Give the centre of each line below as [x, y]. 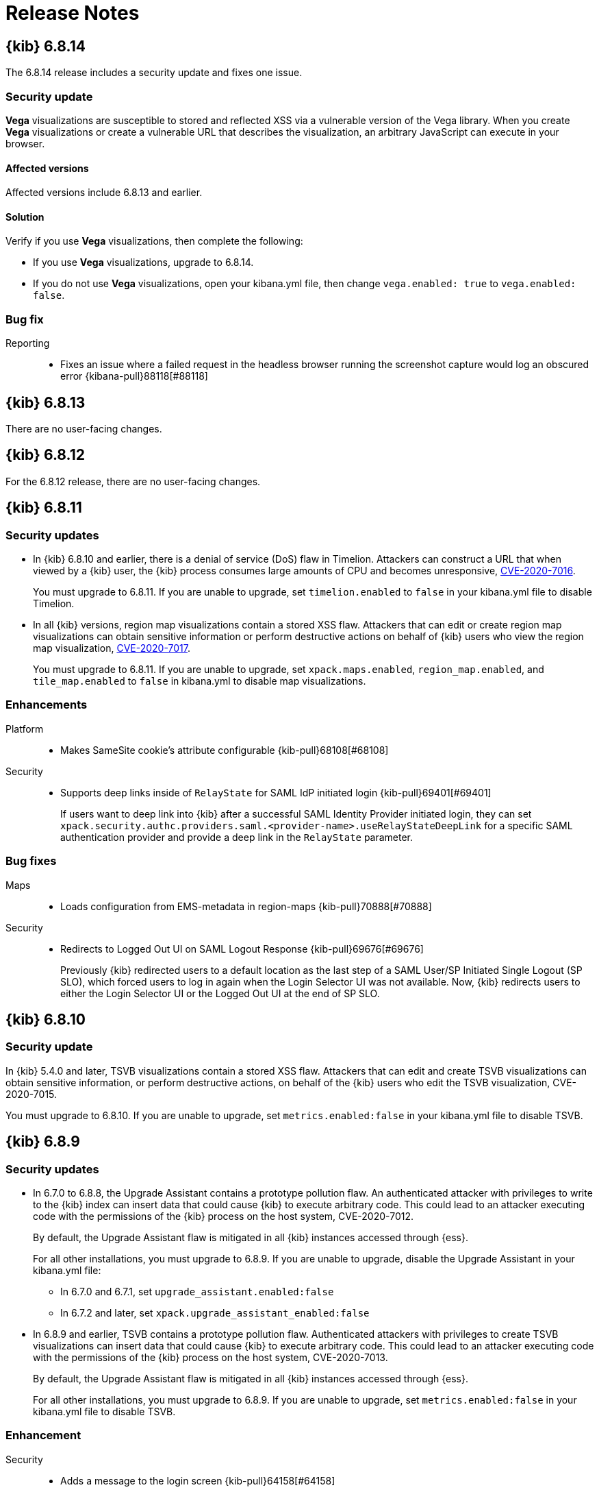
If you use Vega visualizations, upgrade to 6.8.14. [143, 262]
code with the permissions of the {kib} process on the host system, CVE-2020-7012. [223, 1216]
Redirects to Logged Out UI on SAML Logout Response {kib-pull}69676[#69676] [242, 949]
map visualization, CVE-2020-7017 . [112, 648]
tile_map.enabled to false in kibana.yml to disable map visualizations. [200, 681]
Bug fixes [31, 861]
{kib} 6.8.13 [46, 402]
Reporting [28, 343]
